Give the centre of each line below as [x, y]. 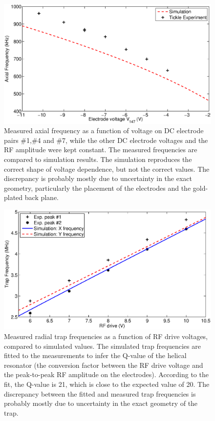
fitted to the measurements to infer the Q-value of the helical [95, 355]
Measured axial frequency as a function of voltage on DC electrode [104, 130]
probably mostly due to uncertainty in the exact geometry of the [101, 403]
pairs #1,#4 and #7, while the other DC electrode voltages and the [106, 140]
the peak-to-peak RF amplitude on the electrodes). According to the [106, 374]
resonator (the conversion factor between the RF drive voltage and [104, 365]
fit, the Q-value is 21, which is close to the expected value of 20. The [107, 384]
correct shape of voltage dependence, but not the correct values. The [107, 169]
